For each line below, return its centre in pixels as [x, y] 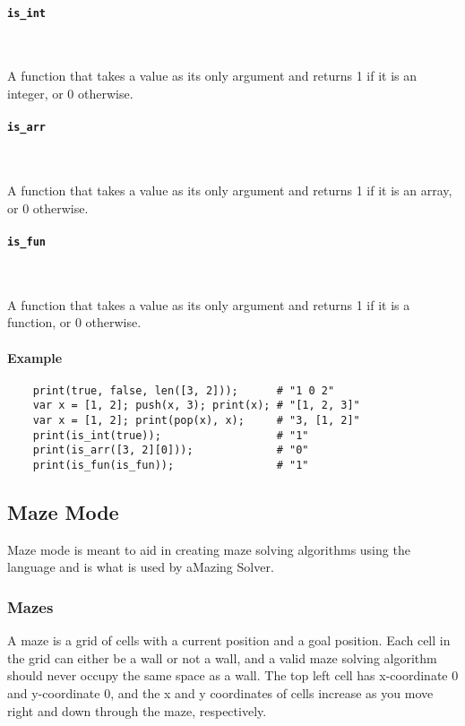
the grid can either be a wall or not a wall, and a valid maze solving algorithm [222, 657]
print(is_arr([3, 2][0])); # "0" [171, 450]
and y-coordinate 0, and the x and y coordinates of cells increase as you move [220, 693]
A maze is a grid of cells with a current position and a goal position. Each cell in [229, 640]
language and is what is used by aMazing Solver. [141, 567]
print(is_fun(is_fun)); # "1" [171, 465]
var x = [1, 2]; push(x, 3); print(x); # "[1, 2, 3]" [196, 406]
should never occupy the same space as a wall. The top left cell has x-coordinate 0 [233, 675]
